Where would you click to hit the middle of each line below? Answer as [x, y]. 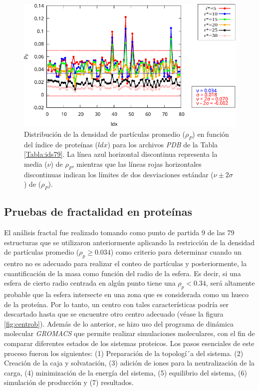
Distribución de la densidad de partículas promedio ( [105, 134]
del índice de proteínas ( [61, 144]
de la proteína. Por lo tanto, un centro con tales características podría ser [116, 304]
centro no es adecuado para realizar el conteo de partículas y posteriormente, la [126, 263]
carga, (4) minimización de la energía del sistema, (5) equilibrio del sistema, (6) [126, 372]
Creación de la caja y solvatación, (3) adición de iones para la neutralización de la [129, 363]
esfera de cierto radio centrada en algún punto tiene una [90, 283]
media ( [36, 164]
